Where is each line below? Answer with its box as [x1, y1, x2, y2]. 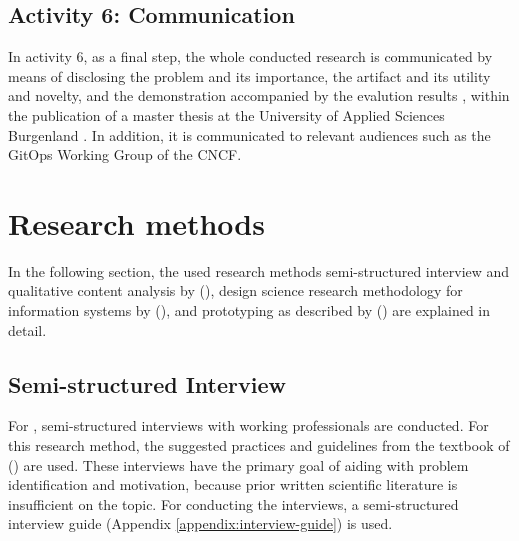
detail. [8, 319, 47, 340]
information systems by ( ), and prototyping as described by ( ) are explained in [8, 300, 491, 321]
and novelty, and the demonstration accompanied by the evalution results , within [8, 85, 510, 106]
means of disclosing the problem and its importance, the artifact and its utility [8, 65, 491, 86]
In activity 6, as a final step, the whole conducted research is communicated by [8, 46, 493, 67]
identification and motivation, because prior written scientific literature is [8, 474, 458, 495]
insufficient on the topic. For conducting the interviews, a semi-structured [8, 493, 459, 514]
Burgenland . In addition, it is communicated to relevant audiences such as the [8, 124, 491, 145]
